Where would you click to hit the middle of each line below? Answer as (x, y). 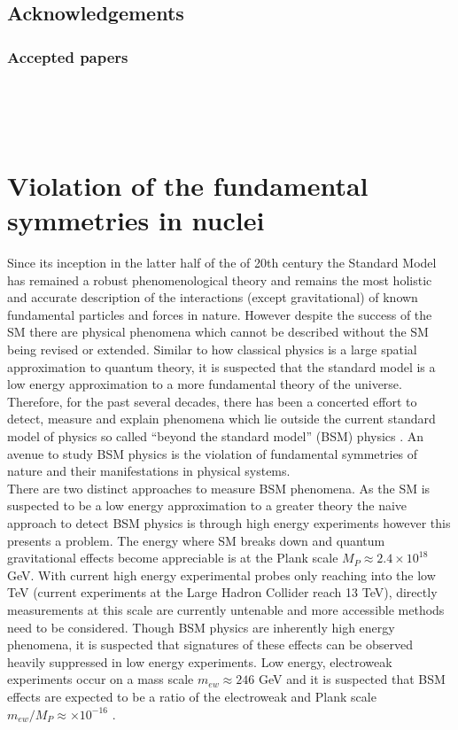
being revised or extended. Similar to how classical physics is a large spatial (212, 349)
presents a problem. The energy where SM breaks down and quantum (196, 540)
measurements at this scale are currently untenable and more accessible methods (226, 609)
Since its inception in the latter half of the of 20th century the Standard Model (222, 263)
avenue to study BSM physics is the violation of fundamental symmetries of (213, 453)
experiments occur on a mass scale (101, 679)
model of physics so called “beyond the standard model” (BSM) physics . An (216, 436)
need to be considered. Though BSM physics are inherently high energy (201, 627)
